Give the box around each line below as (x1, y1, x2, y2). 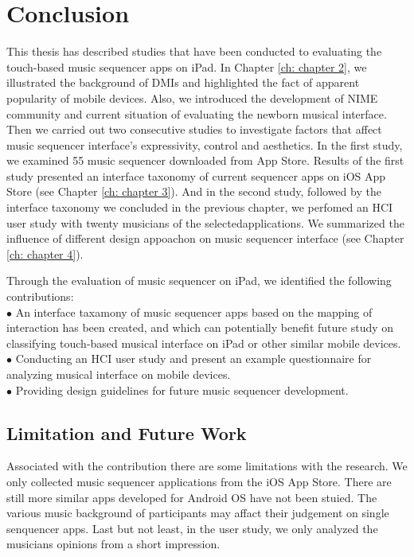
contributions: (6, 288, 74, 305)
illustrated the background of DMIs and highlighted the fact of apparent (6, 74, 360, 91)
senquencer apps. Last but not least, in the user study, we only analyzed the (6, 520, 378, 536)
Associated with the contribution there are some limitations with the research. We (6, 458, 408, 474)
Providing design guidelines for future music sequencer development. (15, 381, 349, 398)
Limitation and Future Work (6, 420, 247, 445)
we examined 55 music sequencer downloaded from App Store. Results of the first (6, 152, 404, 169)
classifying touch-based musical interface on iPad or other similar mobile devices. (6, 334, 401, 351)
